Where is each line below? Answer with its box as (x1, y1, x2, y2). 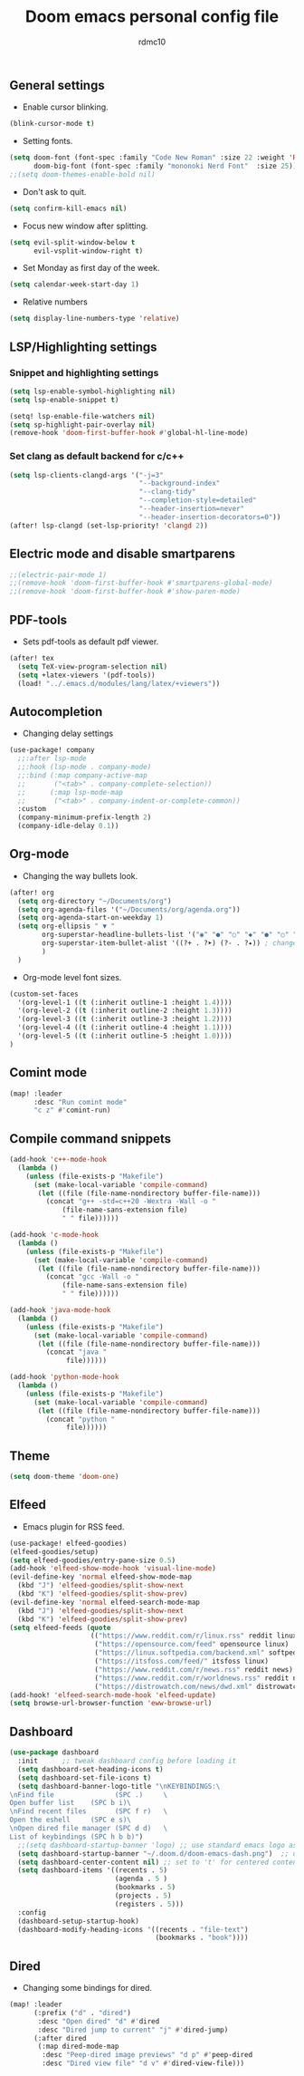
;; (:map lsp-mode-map (17, 787, 124, 797)
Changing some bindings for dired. (22, 1983, 152, 1994)
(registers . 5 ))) (114, 1899, 184, 1908)
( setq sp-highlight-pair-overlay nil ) (9, 420, 156, 430)
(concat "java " (45, 1347, 107, 1357)
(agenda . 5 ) (114, 1874, 168, 1884)
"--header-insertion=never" (138, 505, 245, 514)
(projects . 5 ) (114, 1891, 172, 1900)
